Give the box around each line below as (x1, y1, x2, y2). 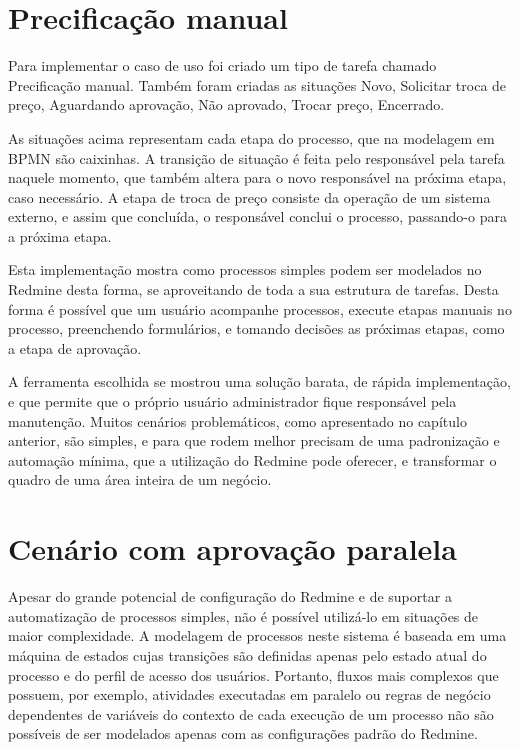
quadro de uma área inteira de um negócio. (8, 469, 272, 490)
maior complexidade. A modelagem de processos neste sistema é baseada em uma (8, 625, 507, 646)
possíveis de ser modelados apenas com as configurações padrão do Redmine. (8, 723, 478, 744)
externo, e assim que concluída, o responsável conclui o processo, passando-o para (8, 206, 507, 227)
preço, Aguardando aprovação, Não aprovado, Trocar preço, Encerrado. (8, 94, 445, 115)
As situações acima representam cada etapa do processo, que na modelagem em (8, 127, 495, 148)
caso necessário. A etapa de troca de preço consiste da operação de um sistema (8, 186, 491, 207)
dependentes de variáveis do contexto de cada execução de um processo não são (8, 703, 494, 724)
